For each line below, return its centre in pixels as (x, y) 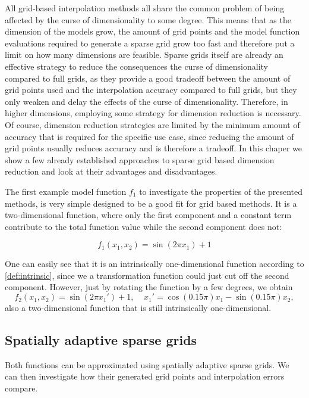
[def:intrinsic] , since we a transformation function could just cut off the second (147, 275)
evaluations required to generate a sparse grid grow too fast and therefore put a (150, 43)
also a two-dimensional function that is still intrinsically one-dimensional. (138, 308)
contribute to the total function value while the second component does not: (144, 226)
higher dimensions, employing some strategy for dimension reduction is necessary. (153, 113)
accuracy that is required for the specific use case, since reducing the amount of (149, 136)
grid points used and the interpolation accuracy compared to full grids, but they (151, 90)
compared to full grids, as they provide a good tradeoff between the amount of (148, 78)
